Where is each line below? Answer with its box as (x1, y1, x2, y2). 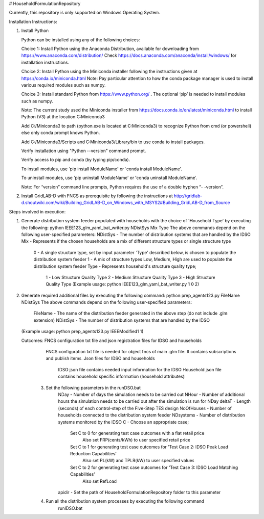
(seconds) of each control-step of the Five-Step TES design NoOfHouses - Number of (58, 405, 232, 411)
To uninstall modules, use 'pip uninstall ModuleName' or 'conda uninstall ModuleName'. (21, 175, 198, 181)
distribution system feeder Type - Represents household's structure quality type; (33, 263, 197, 269)
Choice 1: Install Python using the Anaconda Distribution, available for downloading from (21, 46, 199, 52)
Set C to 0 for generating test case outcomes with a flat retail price (70, 430, 205, 436)
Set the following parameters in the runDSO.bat (45, 385, 141, 390)
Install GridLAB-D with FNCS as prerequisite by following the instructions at (21, 193, 173, 199)
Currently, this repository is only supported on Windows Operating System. (9, 10, 160, 16)
